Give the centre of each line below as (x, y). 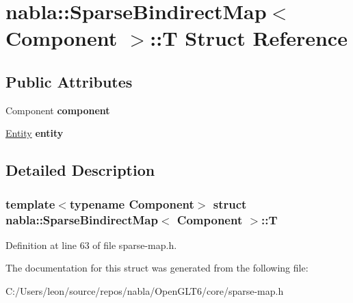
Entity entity (35, 133)
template (30, 203)
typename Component (132, 203)
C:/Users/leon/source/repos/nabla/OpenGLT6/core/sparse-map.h (145, 291)
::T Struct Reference (249, 38)
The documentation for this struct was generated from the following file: (157, 268)
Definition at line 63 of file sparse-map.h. (91, 245)
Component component (58, 110)
